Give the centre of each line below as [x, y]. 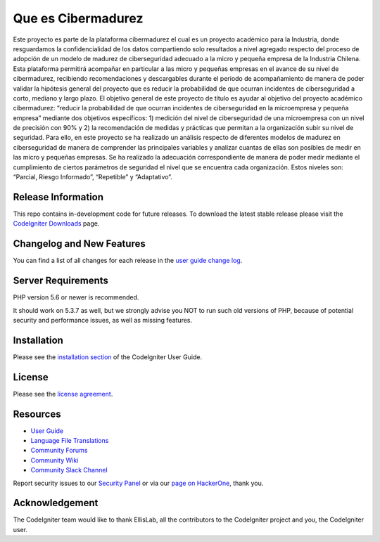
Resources [37, 414]
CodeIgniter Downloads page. [56, 224]
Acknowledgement [56, 503]
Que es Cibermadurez [78, 18]
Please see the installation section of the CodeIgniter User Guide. [108, 357]
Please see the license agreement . [63, 394]
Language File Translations [70, 441]
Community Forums [59, 451]
